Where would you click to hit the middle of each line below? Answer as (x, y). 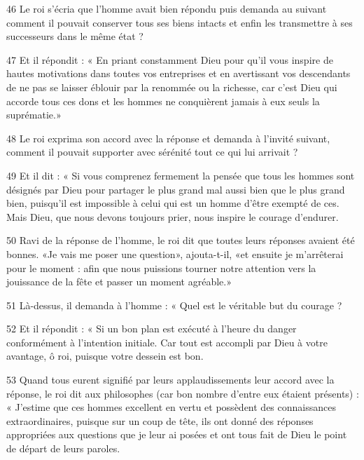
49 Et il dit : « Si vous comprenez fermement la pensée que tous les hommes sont (181, 175)
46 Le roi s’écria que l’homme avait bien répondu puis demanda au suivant (167, 8)
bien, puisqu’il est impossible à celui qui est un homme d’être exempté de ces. (173, 203)
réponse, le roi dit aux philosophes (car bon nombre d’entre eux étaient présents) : (183, 393)
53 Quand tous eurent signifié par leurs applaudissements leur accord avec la (170, 380)
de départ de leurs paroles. (63, 448)
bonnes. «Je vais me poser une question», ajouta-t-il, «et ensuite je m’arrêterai (175, 253)
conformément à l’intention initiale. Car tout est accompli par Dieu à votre (167, 342)
